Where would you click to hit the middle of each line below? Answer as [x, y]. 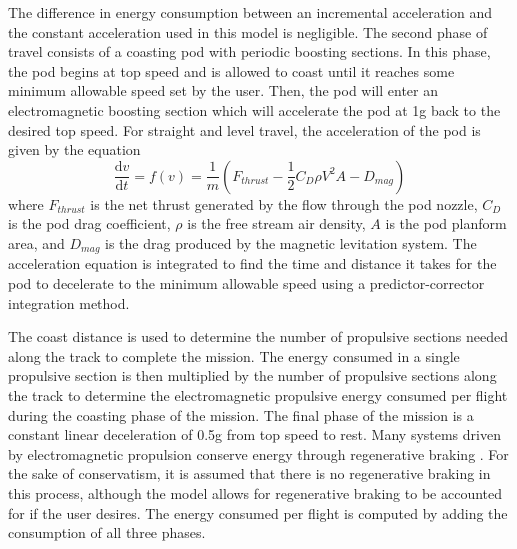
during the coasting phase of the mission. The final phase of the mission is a [241, 414]
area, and [36, 242]
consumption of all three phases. [107, 532]
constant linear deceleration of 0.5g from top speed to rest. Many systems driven [254, 434]
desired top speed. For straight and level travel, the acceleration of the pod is [244, 129]
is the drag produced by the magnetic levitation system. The [291, 242]
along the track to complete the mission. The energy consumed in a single [234, 355]
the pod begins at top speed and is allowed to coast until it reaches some [231, 70]
